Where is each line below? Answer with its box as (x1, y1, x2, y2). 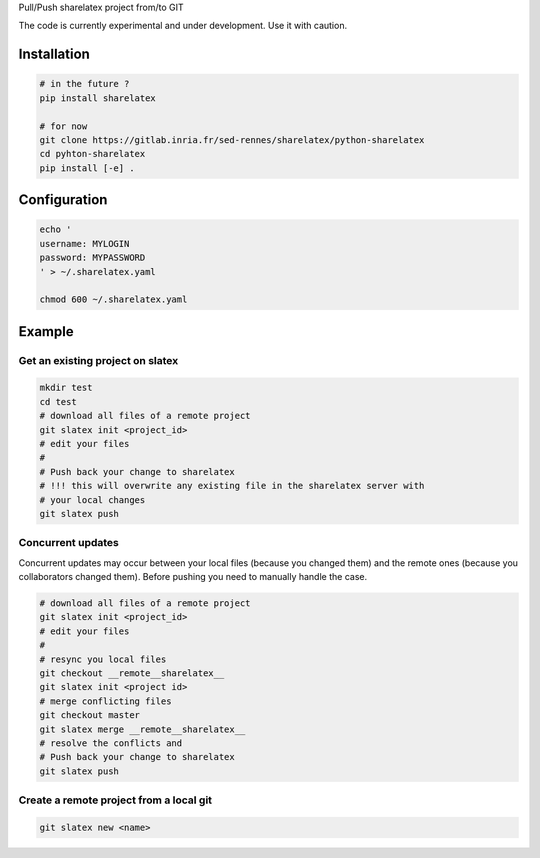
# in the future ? (39, 78, 130, 90)
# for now (39, 120, 88, 132)
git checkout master (39, 710, 140, 721)
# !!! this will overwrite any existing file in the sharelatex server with (39, 480, 425, 492)
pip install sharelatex (39, 92, 157, 104)
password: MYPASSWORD (39, 252, 146, 264)
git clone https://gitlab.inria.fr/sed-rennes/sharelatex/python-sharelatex (39, 134, 425, 145)
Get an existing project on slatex (18, 353, 179, 367)
